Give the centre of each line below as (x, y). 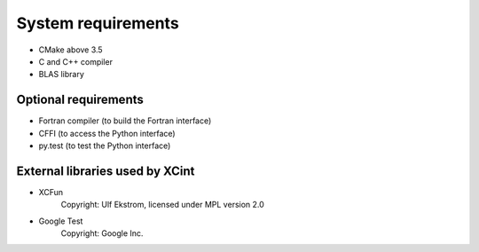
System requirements (98, 23)
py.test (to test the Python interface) (105, 146)
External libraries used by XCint (106, 171)
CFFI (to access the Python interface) (107, 133)
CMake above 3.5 (71, 50)
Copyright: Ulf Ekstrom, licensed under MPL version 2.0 (163, 205)
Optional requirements (80, 100)
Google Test (61, 221)
